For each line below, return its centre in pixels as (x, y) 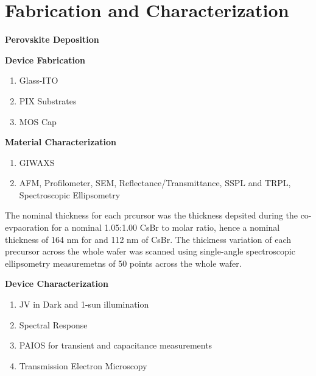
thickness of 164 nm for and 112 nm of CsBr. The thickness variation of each (148, 239)
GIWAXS (37, 162)
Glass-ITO (39, 80)
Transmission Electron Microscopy (83, 365)
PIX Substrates (48, 100)
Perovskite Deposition (52, 39)
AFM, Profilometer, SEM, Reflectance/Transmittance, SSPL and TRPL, (155, 183)
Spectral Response (53, 324)
